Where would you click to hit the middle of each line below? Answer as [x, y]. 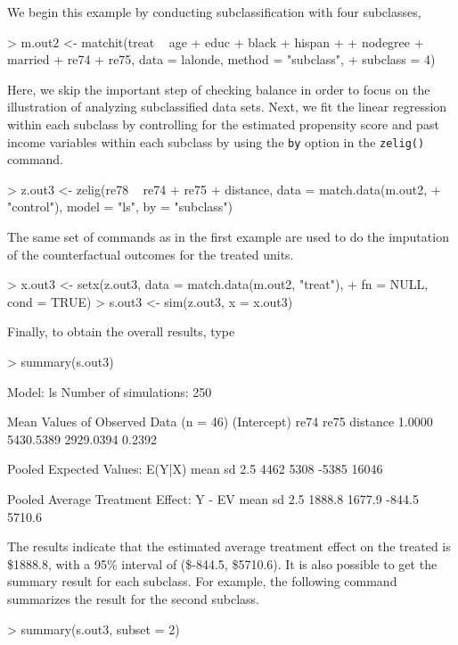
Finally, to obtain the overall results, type [121, 331]
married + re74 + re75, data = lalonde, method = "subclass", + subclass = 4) [221, 59]
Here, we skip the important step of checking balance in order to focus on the [219, 89]
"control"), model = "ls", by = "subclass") [120, 207]
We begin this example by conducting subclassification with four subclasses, [214, 12]
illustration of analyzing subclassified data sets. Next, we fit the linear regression [227, 107]
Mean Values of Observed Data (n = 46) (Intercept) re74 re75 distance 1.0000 [220, 422]
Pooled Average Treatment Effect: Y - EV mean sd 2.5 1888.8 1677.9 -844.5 [213, 498]
